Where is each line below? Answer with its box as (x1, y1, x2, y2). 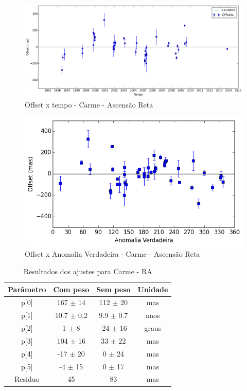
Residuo (14, 374, 40, 384)
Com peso (53, 283, 90, 294)
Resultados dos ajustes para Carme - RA (23, 265, 152, 276)
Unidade (137, 283, 168, 294)
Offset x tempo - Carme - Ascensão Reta (25, 99, 153, 110)
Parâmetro (8, 283, 46, 294)
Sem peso (96, 283, 131, 294)
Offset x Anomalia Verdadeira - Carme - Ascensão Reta (25, 248, 200, 259)
